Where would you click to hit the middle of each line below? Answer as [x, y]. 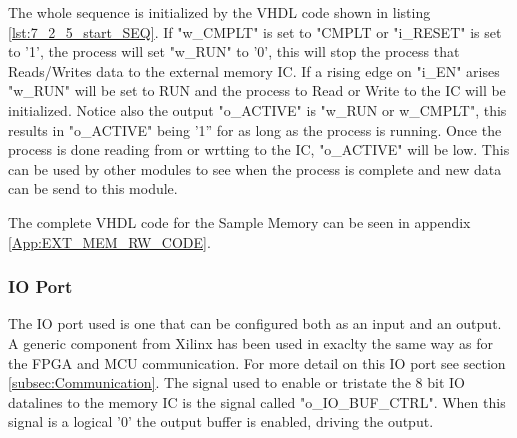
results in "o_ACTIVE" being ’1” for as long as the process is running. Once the [255, 129]
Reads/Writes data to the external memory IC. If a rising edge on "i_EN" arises [254, 70]
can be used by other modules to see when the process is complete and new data [255, 168]
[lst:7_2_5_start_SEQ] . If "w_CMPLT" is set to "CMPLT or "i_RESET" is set [255, 31]
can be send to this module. [93, 188]
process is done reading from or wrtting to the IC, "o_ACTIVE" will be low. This [259, 149]
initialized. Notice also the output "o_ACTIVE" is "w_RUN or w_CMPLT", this [257, 109]
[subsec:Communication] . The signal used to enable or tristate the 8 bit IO [237, 382]
